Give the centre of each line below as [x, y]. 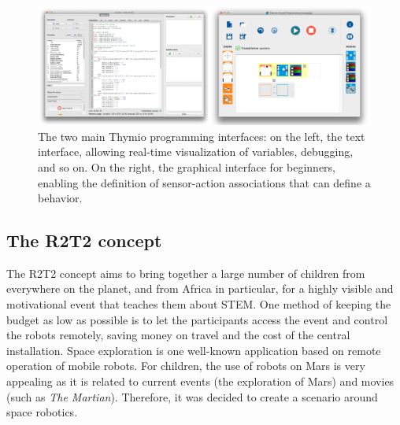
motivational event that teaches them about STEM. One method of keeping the [199, 304]
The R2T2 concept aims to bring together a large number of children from [186, 273]
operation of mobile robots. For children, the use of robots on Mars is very [186, 366]
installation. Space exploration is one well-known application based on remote [194, 350]
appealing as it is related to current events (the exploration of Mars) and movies [200, 381]
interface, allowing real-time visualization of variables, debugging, [196, 152]
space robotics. [42, 412]
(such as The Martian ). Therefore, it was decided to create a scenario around [192, 396]
